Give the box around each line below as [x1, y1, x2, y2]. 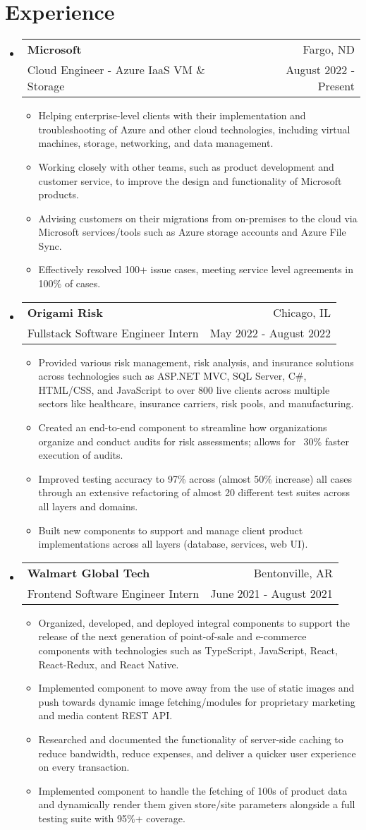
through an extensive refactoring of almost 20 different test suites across [38, 485, 350, 500]
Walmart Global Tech [27, 564, 150, 581]
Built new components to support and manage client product [38, 522, 303, 537]
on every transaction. [38, 759, 130, 774]
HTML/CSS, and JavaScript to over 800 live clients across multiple [38, 382, 330, 397]
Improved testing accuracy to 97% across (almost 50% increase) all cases [38, 471, 352, 486]
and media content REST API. [38, 708, 173, 723]
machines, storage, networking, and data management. [38, 136, 274, 150]
